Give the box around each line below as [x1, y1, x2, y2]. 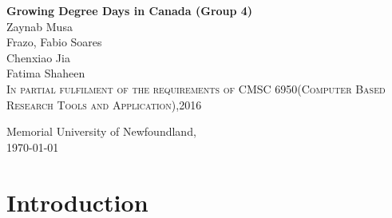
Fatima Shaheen [6, 65, 85, 81]
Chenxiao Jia [6, 49, 70, 65]
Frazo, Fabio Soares [6, 34, 102, 50]
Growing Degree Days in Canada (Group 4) [6, 2, 253, 18]
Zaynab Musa [6, 18, 73, 34]
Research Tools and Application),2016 [6, 96, 202, 113]
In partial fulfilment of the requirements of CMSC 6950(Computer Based [6, 80, 386, 97]
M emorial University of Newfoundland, [6, 123, 196, 140]
